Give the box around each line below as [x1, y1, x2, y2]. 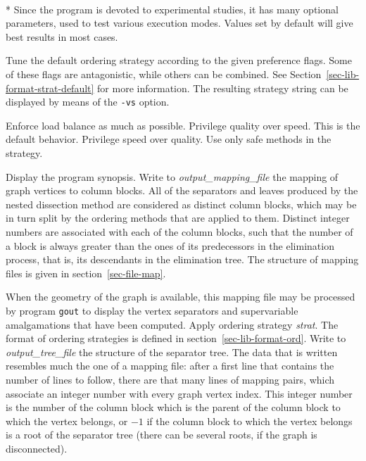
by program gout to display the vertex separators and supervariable [6, 303, 298, 317]
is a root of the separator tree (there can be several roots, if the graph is [6, 427, 317, 442]
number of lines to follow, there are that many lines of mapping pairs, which [6, 372, 335, 386]
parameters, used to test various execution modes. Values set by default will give [6, 15, 353, 30]
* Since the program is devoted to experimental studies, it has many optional [6, 1, 339, 16]
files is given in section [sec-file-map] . [6, 265, 166, 280]
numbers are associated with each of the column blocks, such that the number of [6, 224, 353, 239]
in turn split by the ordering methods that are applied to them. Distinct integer [6, 210, 350, 225]
